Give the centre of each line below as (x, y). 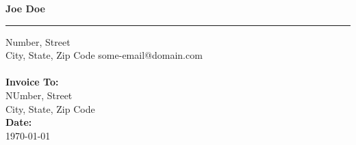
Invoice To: (32, 82)
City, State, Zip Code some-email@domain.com (104, 55)
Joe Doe (25, 8)
